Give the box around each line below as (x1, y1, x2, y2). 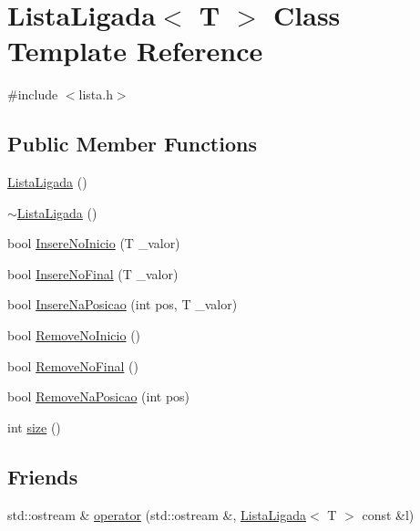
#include (7, 85, 58, 104)
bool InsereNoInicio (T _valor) (7, 234, 180, 253)
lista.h (78, 85, 113, 104)
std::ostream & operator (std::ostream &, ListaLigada (7, 505, 307, 524)
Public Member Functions (7, 130, 257, 158)
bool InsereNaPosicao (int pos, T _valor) (7, 295, 238, 314)
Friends (7, 462, 78, 490)
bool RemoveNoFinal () (7, 356, 138, 375)
